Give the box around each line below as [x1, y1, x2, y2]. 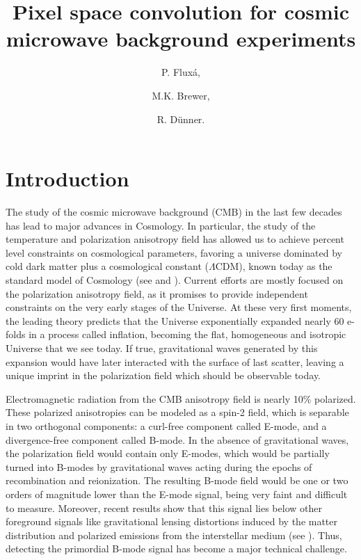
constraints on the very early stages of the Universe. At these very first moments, [6, 300, 352, 314]
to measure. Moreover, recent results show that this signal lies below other [6, 500, 322, 515]
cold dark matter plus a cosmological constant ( [6, 259, 209, 273]
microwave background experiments [6, 24, 356, 53]
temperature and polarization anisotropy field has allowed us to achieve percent [6, 232, 344, 246]
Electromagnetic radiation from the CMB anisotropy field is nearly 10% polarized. [6, 391, 356, 406]
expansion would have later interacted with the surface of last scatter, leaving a [6, 354, 344, 369]
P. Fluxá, [161, 65, 201, 79]
